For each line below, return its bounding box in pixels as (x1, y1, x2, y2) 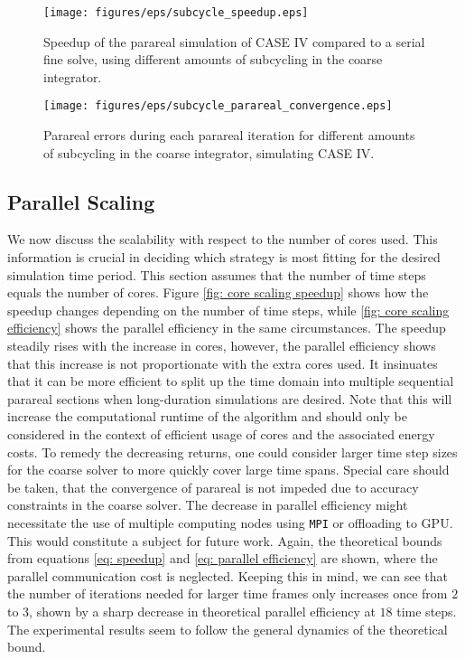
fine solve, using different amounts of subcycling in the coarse (43, 50, 383, 69)
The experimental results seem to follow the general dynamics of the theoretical (7, 619, 448, 638)
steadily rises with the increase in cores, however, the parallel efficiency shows (7, 336, 436, 355)
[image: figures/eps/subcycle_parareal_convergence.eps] (43, 99, 393, 113)
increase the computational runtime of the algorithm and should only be (7, 407, 407, 426)
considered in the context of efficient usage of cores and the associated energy (7, 425, 435, 444)
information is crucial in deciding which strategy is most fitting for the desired (7, 248, 441, 267)
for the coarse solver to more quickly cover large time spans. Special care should (7, 460, 450, 479)
